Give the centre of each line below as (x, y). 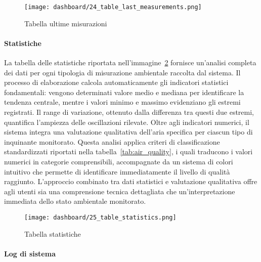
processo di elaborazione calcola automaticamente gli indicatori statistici (116, 82)
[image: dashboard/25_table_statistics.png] (100, 217)
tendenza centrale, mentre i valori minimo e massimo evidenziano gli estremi (122, 102)
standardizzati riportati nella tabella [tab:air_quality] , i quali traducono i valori (128, 151)
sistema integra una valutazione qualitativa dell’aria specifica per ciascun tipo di (128, 132)
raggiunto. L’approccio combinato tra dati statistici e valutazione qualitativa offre (131, 181)
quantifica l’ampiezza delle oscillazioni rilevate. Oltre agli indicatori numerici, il (127, 122)
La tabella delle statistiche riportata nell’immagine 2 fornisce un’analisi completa (130, 62)
